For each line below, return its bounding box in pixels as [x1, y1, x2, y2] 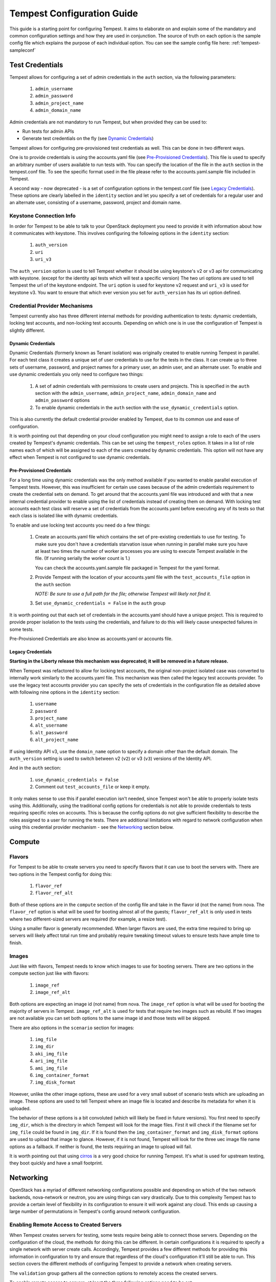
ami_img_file [35, 1065, 68, 1071]
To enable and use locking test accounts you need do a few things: [9, 522, 151, 528]
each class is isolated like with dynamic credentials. [9, 513, 119, 519]
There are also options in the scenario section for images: [9, 1025, 134, 1031]
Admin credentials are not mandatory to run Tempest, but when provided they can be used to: [9, 118, 207, 125]
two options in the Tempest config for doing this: [9, 871, 112, 877]
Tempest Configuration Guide [9, 8, 138, 19]
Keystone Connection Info [9, 212, 76, 219]
